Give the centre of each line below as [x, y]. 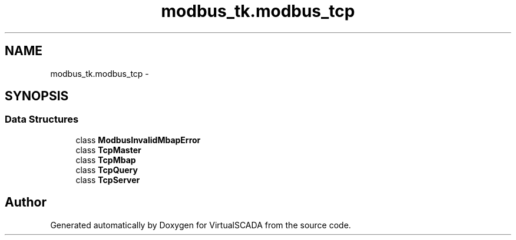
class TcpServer [108, 180]
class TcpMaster [108, 150]
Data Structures [42, 119]
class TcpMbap [106, 160]
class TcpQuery [107, 170]
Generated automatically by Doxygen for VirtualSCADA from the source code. [201, 225]
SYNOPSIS [37, 96]
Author [26, 202]
